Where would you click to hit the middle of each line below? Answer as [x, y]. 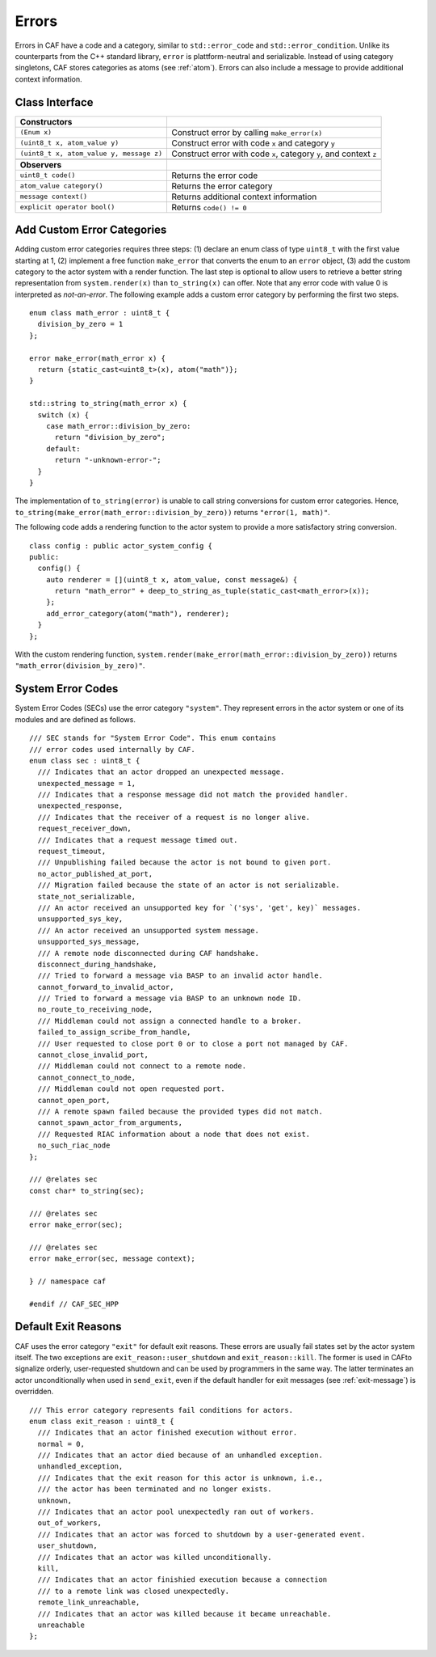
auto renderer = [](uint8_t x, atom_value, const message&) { [172, 579]
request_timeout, [72, 852]
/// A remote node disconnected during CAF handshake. [149, 953]
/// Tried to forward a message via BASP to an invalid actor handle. [180, 976]
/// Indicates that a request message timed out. [138, 840]
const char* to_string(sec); [87, 1190]
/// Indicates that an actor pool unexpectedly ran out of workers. [176, 1512]
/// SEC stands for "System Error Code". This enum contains [153, 738]
